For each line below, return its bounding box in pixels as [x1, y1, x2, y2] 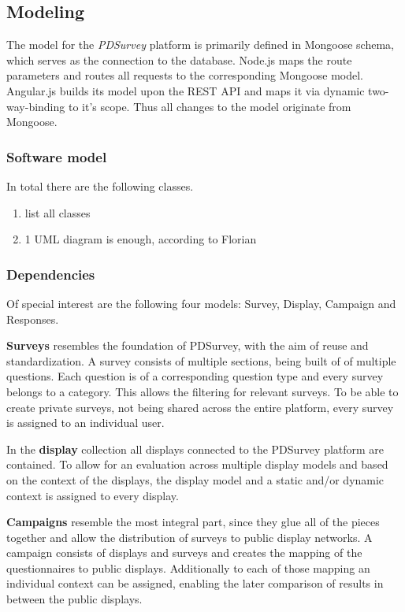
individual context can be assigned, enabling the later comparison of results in [6, 575, 384, 592]
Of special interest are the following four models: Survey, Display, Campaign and [6, 295, 396, 311]
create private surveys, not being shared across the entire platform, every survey [6, 399, 394, 415]
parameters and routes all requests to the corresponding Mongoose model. [6, 67, 363, 83]
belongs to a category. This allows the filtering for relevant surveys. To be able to [6, 383, 399, 399]
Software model [6, 147, 107, 166]
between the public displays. [6, 591, 143, 607]
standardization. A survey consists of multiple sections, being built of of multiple [6, 352, 396, 369]
